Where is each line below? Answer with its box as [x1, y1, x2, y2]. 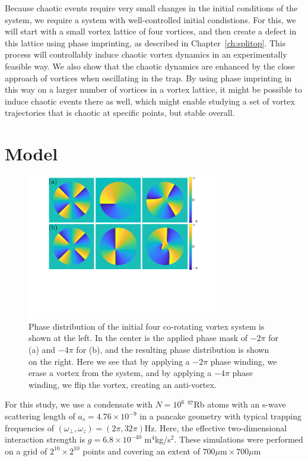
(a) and [28, 343, 56, 356]
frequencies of [5, 421, 54, 434]
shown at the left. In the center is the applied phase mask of [28, 331, 247, 344]
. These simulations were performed [174, 433, 303, 446]
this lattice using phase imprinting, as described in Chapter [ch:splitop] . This [5, 36, 286, 49]
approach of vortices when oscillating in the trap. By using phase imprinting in [5, 71, 292, 84]
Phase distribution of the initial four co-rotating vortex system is [28, 320, 265, 332]
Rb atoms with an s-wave [193, 398, 286, 411]
